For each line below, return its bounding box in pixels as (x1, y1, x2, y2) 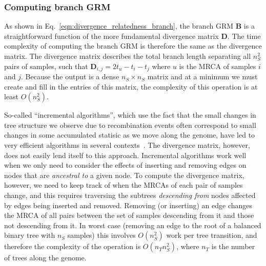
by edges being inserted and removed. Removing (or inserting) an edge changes (4, 199, 253, 210)
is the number (211, 241, 255, 252)
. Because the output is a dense (21, 71, 119, 82)
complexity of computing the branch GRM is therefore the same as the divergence (4, 40, 262, 51)
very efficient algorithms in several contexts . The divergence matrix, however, (4, 140, 250, 150)
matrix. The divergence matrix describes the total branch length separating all (4, 51, 251, 61)
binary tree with (4, 230, 55, 240)
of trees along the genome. (4, 252, 87, 263)
